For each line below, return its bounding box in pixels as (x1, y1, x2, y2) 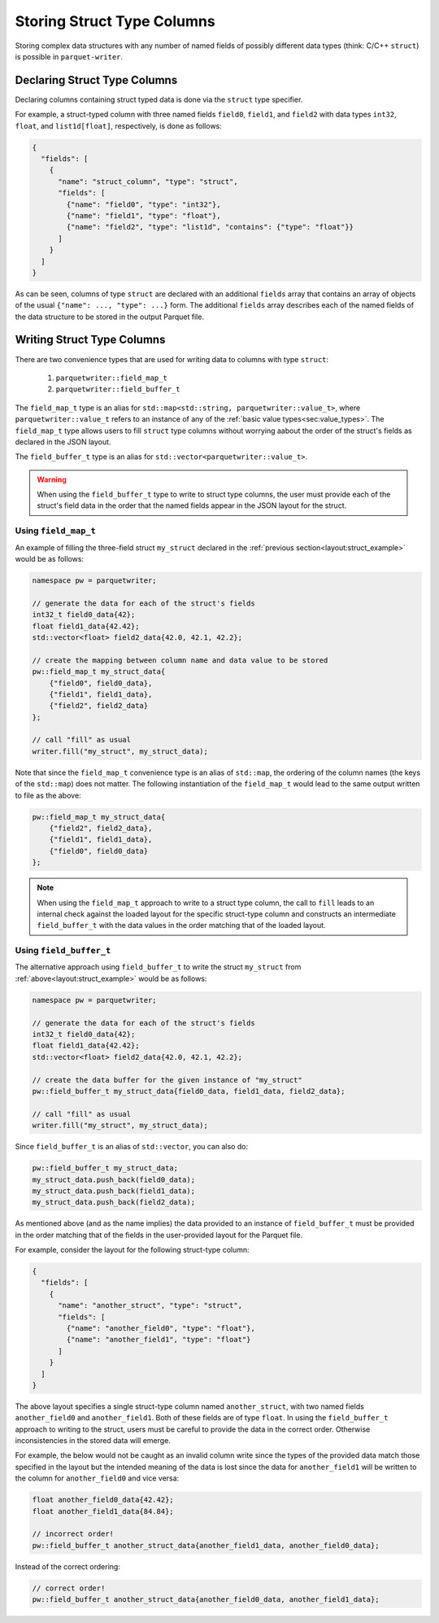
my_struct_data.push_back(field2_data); (32, 1197, 195, 1207)
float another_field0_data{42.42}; (32, 1495, 174, 1505)
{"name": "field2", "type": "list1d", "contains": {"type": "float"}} (66, 222, 354, 232)
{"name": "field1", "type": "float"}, (66, 211, 221, 220)
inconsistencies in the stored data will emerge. (15, 1436, 171, 1446)
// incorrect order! (32, 1529, 114, 1538)
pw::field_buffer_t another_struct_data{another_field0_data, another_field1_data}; (32, 1595, 380, 1604)
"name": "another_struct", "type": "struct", (58, 1301, 243, 1310)
